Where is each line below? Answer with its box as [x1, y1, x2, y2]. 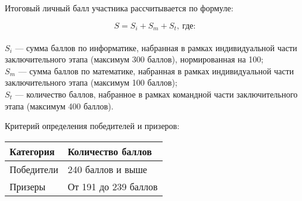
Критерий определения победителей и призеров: [5, 120, 180, 132]
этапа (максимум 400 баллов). [5, 99, 114, 112]
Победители [10, 162, 58, 176]
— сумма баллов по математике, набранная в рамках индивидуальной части [18, 64, 294, 77]
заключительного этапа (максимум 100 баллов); [5, 76, 178, 89]
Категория [10, 144, 55, 158]
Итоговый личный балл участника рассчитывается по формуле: [5, 2, 233, 14]
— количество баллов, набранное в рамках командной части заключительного [15, 88, 298, 100]
